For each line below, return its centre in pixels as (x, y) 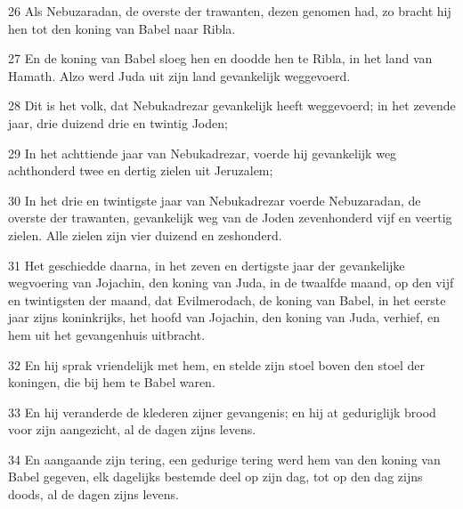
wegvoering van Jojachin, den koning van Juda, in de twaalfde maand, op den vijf (231, 283)
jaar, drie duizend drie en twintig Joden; (118, 122)
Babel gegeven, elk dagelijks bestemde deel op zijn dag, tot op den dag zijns (215, 477)
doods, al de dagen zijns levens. (93, 494)
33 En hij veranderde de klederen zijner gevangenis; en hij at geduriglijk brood (222, 412)
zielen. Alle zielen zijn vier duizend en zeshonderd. (145, 234)
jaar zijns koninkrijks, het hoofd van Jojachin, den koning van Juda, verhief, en (224, 317)
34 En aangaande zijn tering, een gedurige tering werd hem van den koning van (224, 459)
